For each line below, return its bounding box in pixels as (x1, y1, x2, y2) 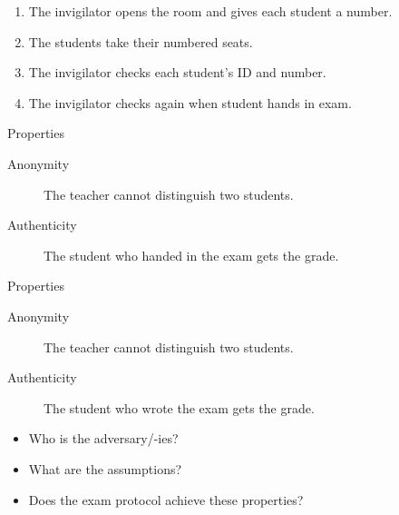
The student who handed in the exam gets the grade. (44, 245, 339, 264)
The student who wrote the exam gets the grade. (44, 398, 315, 417)
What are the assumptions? (28, 459, 182, 478)
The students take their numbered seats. (28, 32, 253, 51)
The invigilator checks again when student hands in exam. (28, 93, 352, 112)
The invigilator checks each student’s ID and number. (28, 63, 326, 82)
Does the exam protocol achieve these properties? (28, 490, 304, 509)
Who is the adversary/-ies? (28, 429, 179, 448)
